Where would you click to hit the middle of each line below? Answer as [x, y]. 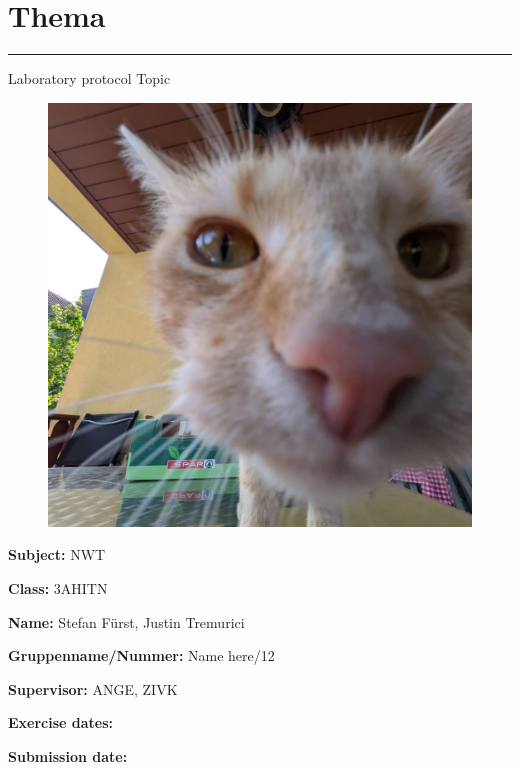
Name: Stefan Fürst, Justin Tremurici [126, 621]
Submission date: [68, 755]
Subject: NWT [57, 554]
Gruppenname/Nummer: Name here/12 [141, 655]
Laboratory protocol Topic [89, 78]
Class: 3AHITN [58, 587]
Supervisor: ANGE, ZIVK [93, 688]
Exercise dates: [61, 722]
